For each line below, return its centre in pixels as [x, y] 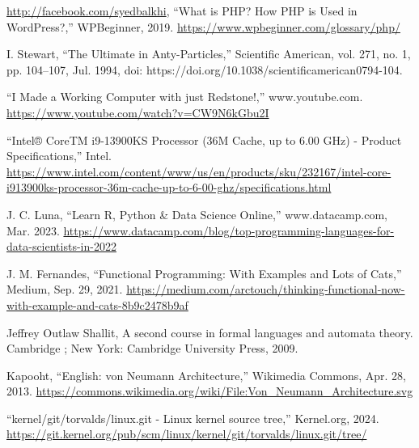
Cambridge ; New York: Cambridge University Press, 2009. [152, 348]
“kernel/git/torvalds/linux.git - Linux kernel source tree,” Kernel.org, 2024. [193, 418]
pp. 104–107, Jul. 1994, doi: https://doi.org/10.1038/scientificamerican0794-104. [205, 69]
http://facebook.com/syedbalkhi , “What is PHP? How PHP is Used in [182, 11]
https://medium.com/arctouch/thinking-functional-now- [266, 289]
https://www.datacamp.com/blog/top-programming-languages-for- [229, 230]
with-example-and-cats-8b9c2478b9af [97, 304]
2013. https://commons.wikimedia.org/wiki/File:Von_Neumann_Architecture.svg [210, 391]
